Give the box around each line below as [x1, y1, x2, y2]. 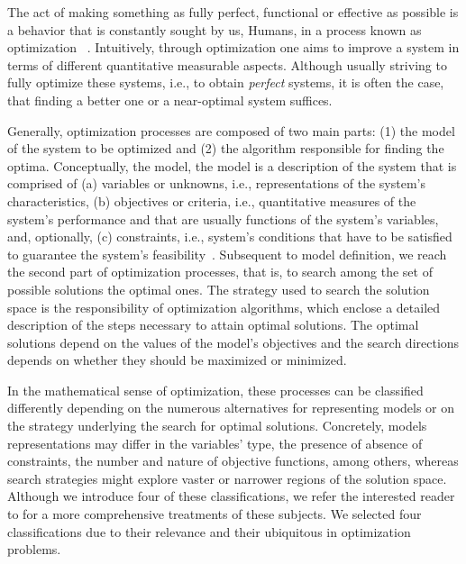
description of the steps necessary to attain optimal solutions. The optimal [7, 315, 419, 334]
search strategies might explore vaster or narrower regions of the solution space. [7, 468, 447, 487]
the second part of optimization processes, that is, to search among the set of [7, 262, 433, 281]
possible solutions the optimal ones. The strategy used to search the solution [7, 279, 430, 298]
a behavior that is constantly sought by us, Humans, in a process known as [7, 20, 422, 39]
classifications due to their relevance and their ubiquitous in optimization [7, 522, 411, 541]
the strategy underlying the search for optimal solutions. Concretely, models [7, 416, 427, 435]
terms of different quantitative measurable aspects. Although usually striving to [7, 55, 447, 74]
